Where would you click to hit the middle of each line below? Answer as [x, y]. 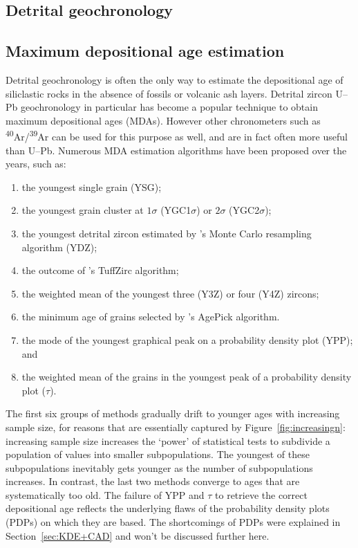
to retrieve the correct [261, 494]
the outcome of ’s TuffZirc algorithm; [100, 270]
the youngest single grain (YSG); [92, 186]
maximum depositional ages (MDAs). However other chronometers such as [163, 120]
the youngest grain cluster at [83, 210]
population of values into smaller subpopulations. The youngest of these [158, 454]
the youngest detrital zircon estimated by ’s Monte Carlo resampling [167, 233]
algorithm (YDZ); [59, 247]
